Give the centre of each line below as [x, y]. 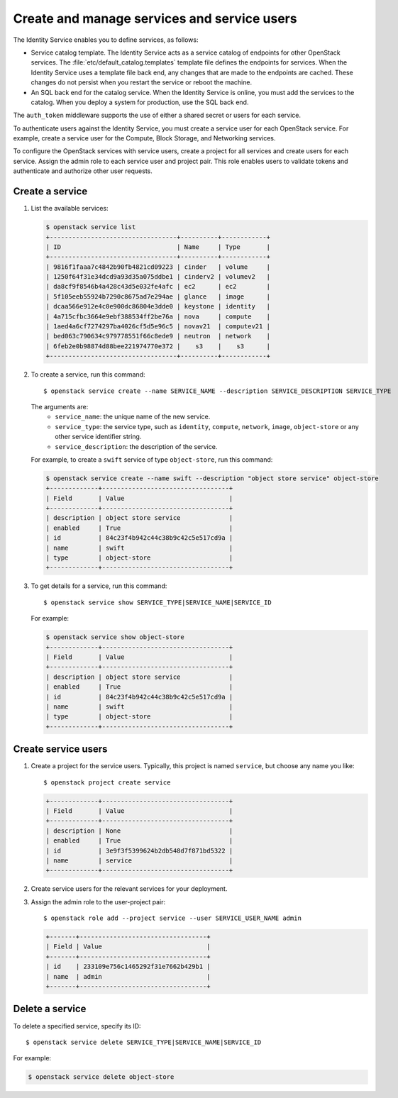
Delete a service [50, 1009]
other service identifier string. [98, 437]
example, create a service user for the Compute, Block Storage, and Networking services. [144, 138]
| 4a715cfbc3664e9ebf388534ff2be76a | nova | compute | [158, 316]
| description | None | [139, 831]
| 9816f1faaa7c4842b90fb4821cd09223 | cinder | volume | [158, 267]
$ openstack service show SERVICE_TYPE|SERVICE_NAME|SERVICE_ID [158, 602]
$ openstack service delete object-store [101, 1077]
